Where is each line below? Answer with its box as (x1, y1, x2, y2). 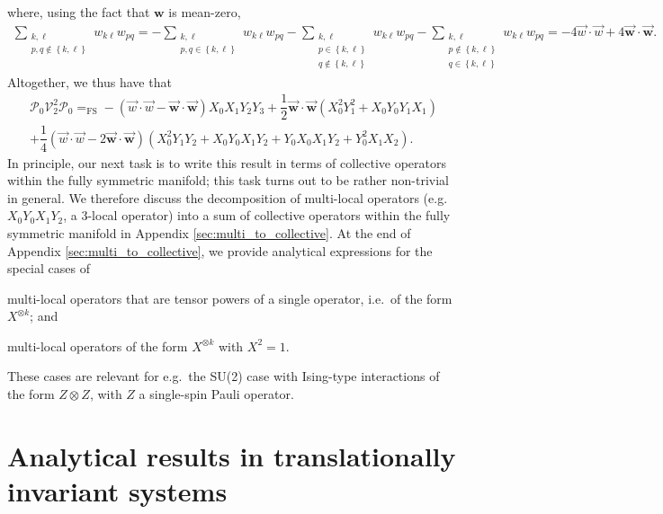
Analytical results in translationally (7, 437, 456, 474)
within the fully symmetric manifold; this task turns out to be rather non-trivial (7, 171, 449, 190)
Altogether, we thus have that (7, 72, 172, 91)
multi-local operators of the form (7, 336, 188, 355)
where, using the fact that (7, 3, 150, 21)
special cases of (7, 259, 90, 278)
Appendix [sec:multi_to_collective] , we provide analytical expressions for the (7, 241, 433, 260)
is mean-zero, (168, 3, 241, 21)
